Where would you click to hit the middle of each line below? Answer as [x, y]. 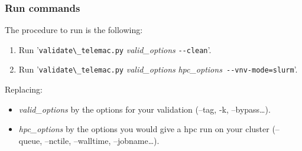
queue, [30, 140]
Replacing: [24, 89]
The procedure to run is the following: [74, 30]
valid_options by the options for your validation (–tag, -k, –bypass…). [144, 109]
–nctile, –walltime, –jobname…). [102, 140]
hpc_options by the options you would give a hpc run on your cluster [144, 129]
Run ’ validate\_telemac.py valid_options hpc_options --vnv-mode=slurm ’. [158, 69]
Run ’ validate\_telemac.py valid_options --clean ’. [115, 49]
